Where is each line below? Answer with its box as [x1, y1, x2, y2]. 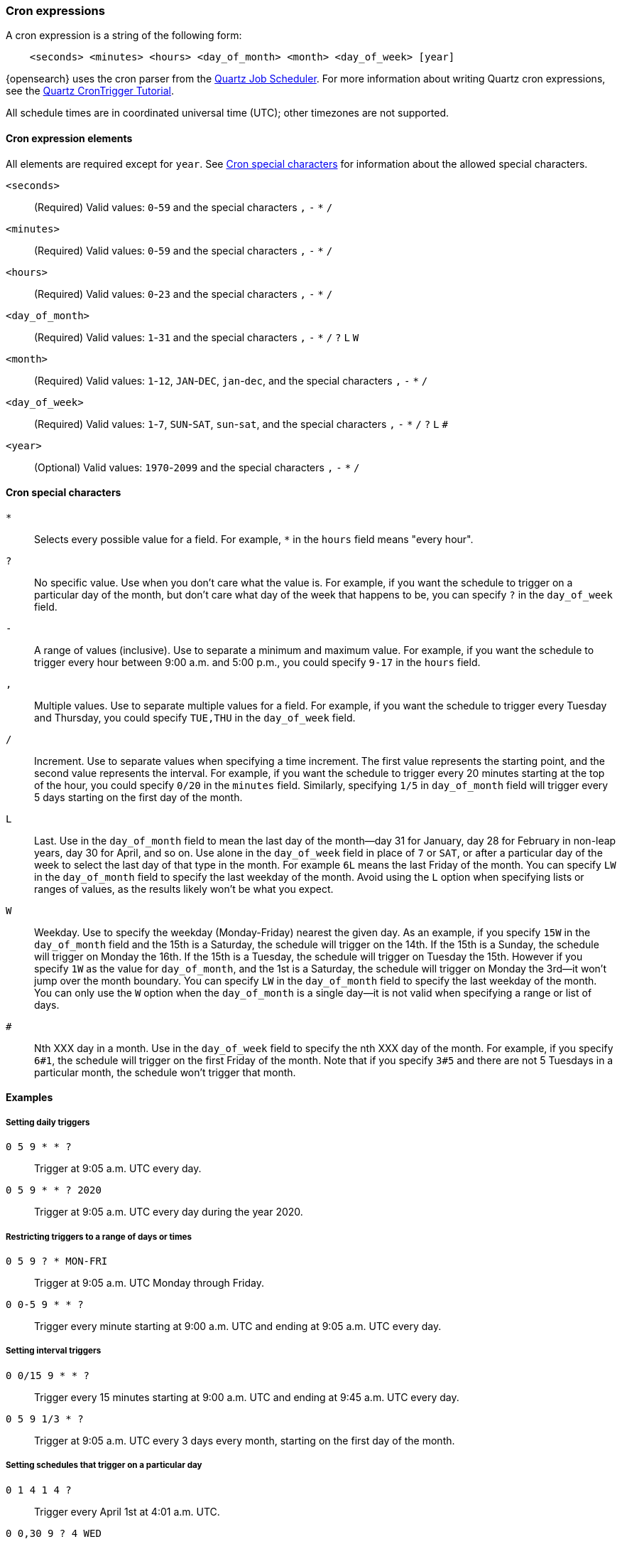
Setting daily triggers [6, 1117, 90, 1127]
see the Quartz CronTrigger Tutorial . [6, 85, 174, 97]
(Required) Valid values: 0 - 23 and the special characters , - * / [34, 287, 333, 300]
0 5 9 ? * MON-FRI [6, 1255, 108, 1267]
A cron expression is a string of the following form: [6, 29, 242, 42]
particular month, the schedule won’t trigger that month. [34, 1066, 296, 1078]
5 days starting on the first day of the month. [34, 790, 243, 803]
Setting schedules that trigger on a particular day [6, 1460, 202, 1471]
